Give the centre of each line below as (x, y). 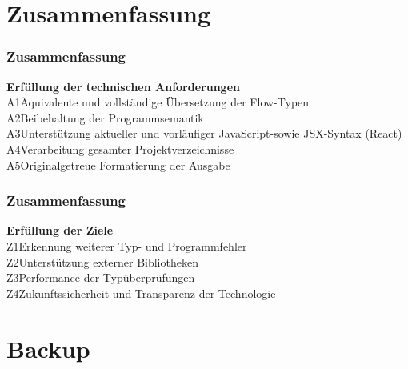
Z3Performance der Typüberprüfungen (101, 277)
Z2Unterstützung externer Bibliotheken (102, 261)
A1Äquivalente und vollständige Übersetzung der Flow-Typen (158, 102)
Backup (48, 348)
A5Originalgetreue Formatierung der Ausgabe (118, 164)
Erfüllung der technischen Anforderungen (123, 86)
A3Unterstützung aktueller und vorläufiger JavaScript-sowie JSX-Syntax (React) (204, 133)
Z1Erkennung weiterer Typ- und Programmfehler (127, 245)
